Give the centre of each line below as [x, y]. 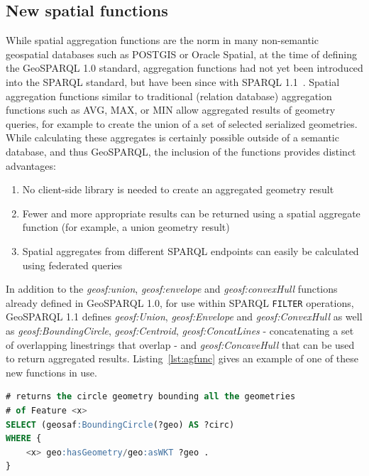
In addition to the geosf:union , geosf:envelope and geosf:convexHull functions [172, 289]
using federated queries [72, 265]
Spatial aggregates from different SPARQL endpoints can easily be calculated [191, 250]
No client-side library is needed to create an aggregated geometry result [178, 189]
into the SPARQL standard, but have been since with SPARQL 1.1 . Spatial [173, 81]
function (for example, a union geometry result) [126, 227]
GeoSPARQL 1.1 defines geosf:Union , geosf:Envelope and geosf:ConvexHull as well [184, 317]
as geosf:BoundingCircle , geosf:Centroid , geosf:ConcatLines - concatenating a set [180, 330]
